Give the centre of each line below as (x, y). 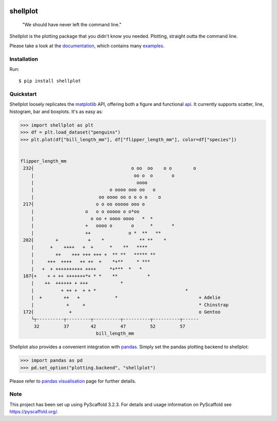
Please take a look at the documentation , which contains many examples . (87, 46)
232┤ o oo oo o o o (110, 168)
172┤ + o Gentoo (122, 312)
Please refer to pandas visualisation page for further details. (73, 381)
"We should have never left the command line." (72, 25)
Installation (24, 59)
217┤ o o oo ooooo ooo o (84, 204)
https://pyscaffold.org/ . (34, 412)
